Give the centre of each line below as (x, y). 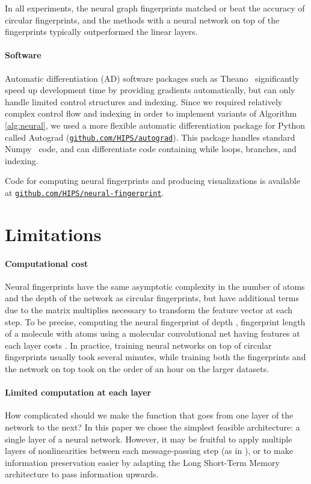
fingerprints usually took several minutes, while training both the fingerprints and (155, 357)
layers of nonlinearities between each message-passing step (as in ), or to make (149, 451)
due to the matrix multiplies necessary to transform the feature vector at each (149, 310)
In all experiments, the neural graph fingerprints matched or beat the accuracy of (155, 8)
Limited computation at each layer (78, 392)
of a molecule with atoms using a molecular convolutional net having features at (152, 333)
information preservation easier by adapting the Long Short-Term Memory (142, 462)
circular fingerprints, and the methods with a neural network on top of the (142, 20)
